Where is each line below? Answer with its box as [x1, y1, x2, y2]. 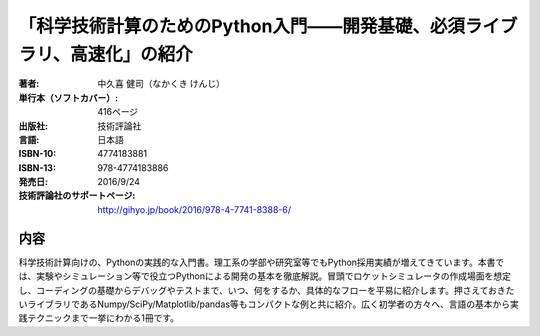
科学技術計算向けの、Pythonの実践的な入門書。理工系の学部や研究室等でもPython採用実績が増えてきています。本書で [18, 256, 505, 268]
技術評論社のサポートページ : [18, 190, 136, 202]
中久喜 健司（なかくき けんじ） [97, 78, 225, 90]
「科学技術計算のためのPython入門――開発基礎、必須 [18, 15, 465, 37]
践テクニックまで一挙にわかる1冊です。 [18, 312, 180, 324]
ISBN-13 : [18, 161, 57, 174]
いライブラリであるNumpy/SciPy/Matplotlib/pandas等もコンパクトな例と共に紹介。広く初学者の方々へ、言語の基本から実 [18, 298, 519, 310]
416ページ [97, 106, 139, 118]
